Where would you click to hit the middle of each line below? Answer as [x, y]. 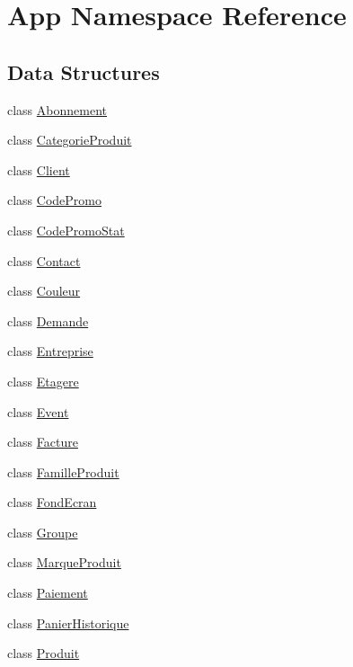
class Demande [48, 320]
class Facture [43, 442]
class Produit [44, 653]
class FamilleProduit [63, 471]
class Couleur [44, 291]
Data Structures [84, 71]
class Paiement [48, 593]
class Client [39, 169]
